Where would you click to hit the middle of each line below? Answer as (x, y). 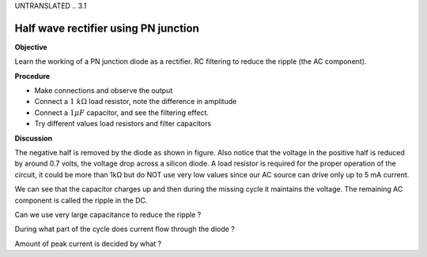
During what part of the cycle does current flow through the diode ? (125, 229)
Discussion (34, 138)
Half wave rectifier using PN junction (107, 28)
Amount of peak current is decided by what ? (88, 244)
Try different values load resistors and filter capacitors (123, 124)
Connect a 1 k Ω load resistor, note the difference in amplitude (136, 102)
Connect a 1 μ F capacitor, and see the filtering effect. (122, 112)
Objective (31, 47)
